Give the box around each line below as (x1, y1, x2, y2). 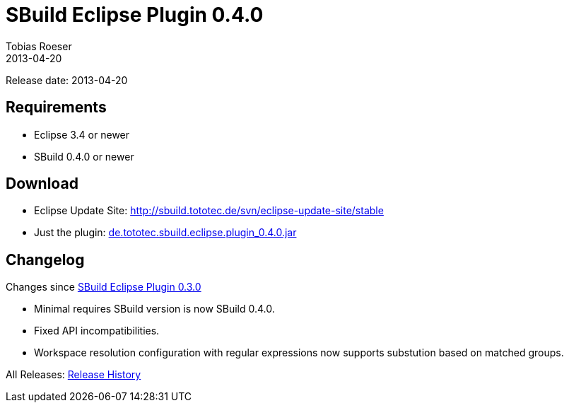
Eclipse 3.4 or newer (34, 128, 130, 141)
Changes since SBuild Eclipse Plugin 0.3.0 (6, 281, 201, 293)
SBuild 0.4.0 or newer (34, 150, 134, 163)
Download (6, 175, 78, 193)
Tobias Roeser (6, 40, 72, 52)
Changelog (6, 250, 85, 269)
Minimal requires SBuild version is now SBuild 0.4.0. (34, 303, 275, 315)
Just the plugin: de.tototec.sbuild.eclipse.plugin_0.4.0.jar (34, 226, 297, 239)
